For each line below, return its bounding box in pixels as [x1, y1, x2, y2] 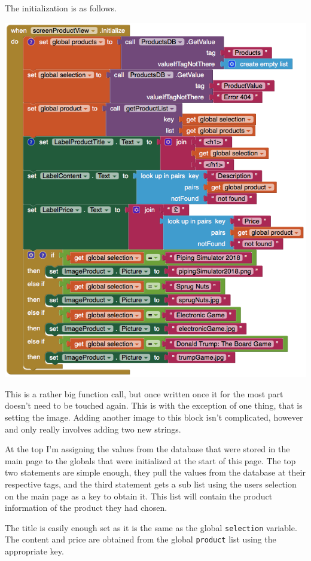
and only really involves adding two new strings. [5, 422, 181, 435]
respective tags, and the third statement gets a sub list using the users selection [5, 478, 297, 491]
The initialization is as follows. [5, 2, 117, 14]
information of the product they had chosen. [5, 501, 167, 514]
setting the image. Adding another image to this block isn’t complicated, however [5, 411, 303, 424]
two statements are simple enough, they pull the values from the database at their [5, 466, 306, 479]
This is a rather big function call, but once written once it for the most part [5, 387, 283, 400]
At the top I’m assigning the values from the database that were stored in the [5, 443, 290, 455]
